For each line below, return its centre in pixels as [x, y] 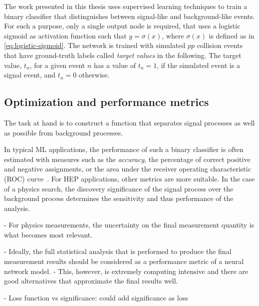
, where [173, 35]
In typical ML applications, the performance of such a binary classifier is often [124, 149]
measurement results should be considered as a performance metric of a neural [124, 261]
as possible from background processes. [64, 132]
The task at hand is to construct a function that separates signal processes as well [129, 122]
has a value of [115, 65]
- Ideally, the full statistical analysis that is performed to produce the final [118, 251]
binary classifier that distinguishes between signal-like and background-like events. [129, 16]
